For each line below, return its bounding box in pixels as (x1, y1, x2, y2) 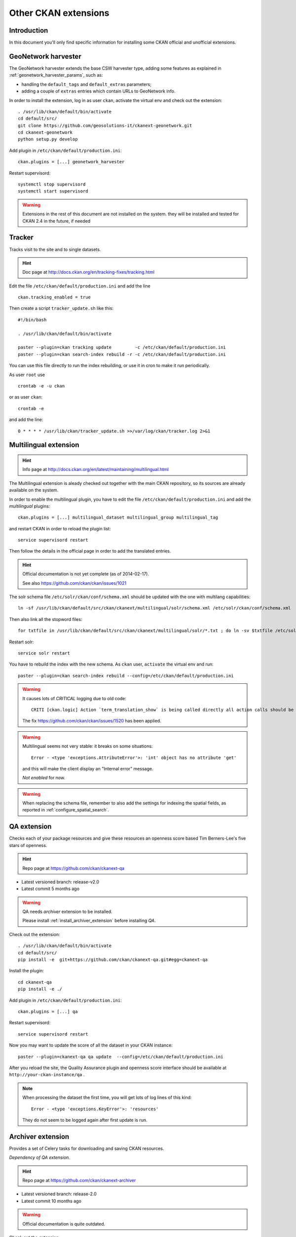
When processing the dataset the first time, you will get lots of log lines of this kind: (22, 1094, 192, 1100)
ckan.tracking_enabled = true (18, 294, 91, 300)
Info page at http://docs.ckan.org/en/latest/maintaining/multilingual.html (22, 467, 169, 473)
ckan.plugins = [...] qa (18, 1009, 78, 1014)
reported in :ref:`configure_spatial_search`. (22, 807, 110, 813)
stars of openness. (9, 842, 47, 848)
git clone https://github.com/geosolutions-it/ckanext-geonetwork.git (18, 123, 192, 128)
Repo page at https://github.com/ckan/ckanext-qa (22, 865, 125, 871)
